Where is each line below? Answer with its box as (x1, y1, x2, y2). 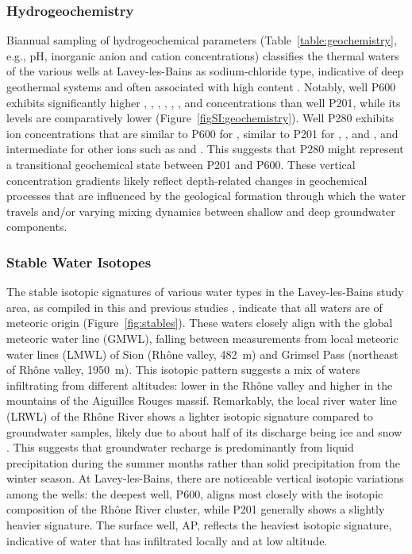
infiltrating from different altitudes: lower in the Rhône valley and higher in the (6, 376, 393, 393)
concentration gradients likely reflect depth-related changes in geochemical (6, 171, 368, 188)
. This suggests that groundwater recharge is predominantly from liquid (6, 439, 354, 456)
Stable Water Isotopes (6, 252, 152, 271)
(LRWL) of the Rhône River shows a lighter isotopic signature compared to (6, 407, 373, 424)
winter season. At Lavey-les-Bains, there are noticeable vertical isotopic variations (6, 470, 404, 487)
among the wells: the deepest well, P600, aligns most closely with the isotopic (6, 485, 383, 502)
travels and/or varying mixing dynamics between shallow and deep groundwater (6, 202, 395, 219)
